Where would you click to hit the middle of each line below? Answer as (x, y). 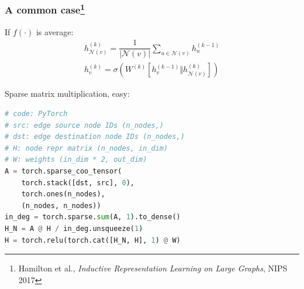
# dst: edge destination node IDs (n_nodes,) (95, 137)
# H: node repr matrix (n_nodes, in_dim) (87, 148)
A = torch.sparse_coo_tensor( (63, 171)
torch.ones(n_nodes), (63, 194)
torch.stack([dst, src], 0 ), (78, 183)
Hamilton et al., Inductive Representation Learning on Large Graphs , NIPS (153, 268)
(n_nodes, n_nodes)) (61, 205)
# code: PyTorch (36, 113)
